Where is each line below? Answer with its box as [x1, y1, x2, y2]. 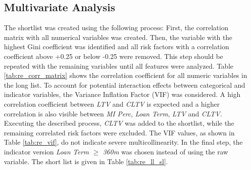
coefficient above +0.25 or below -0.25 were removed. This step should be [4, 51, 223, 61]
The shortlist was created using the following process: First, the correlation [4, 22, 229, 33]
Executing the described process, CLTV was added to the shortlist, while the [4, 118, 234, 128]
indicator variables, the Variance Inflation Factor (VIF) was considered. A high [4, 89, 241, 99]
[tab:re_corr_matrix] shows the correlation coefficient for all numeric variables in [4, 70, 247, 80]
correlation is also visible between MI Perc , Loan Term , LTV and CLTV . [4, 108, 222, 118]
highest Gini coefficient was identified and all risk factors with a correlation [4, 41, 230, 52]
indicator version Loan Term [4, 146, 89, 156]
